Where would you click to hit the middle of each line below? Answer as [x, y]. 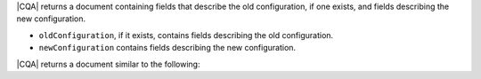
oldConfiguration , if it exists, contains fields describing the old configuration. [186, 35]
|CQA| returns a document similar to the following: [108, 64]
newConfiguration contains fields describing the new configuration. [167, 48]
